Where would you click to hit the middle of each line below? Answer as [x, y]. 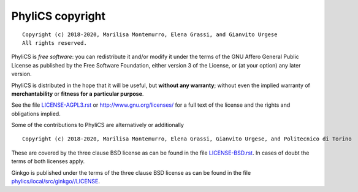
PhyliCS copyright [59, 16]
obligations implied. [36, 113]
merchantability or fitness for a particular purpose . [78, 94]
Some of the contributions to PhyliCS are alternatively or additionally [97, 125]
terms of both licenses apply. [48, 161]
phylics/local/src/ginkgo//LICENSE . [56, 182]
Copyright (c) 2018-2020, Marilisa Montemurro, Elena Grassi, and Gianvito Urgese [150, 34]
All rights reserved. [55, 43]
